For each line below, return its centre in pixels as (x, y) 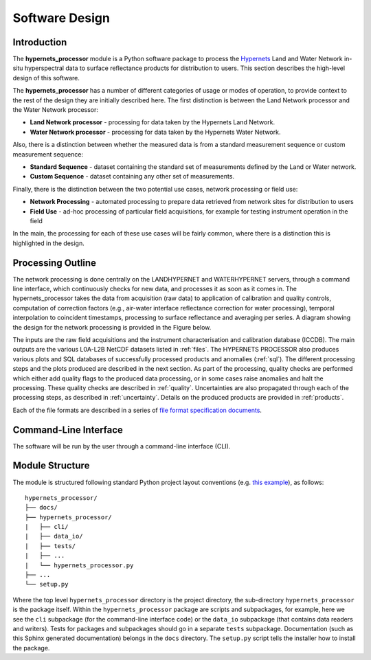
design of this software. (46, 78)
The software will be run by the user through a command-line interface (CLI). (122, 446)
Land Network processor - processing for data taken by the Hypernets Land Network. (152, 122)
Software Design (61, 18)
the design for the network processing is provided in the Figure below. (112, 327)
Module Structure (51, 466)
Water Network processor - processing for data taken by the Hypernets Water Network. (155, 132)
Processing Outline (54, 263)
